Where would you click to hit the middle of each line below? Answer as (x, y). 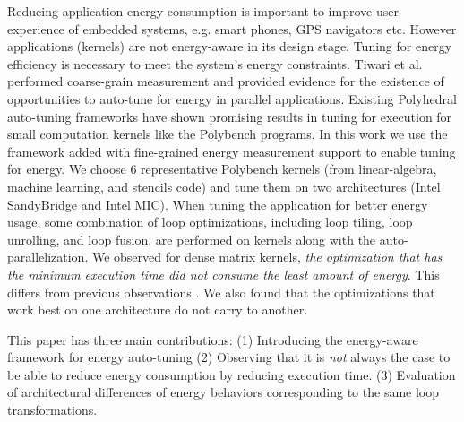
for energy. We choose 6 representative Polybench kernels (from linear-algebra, (222, 169)
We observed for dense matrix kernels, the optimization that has (267, 257)
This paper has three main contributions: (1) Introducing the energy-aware (213, 339)
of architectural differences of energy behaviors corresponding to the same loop (223, 392)
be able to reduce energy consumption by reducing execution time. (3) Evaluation (232, 374)
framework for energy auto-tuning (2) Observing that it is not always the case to (229, 357)
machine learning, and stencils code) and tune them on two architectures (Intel (224, 186)
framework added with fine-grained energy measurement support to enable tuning (232, 151)
